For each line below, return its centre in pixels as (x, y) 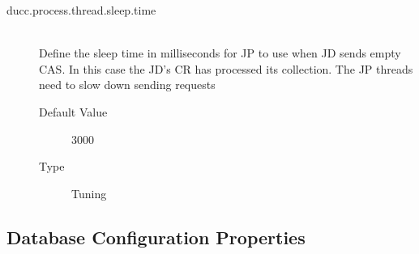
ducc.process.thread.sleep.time (81, 10)
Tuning (89, 193)
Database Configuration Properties (156, 237)
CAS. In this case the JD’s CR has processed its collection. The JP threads (226, 68)
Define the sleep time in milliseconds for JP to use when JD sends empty (220, 53)
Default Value (73, 111)
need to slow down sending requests (127, 85)
